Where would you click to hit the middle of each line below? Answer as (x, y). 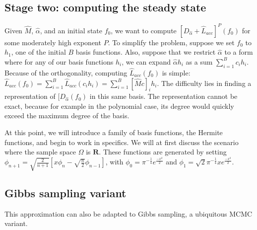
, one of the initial (38, 52)
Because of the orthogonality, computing (66, 72)
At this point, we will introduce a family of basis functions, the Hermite (114, 132)
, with (114, 162)
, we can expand (146, 61)
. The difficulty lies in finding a (204, 83)
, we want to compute (144, 30)
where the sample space (40, 152)
